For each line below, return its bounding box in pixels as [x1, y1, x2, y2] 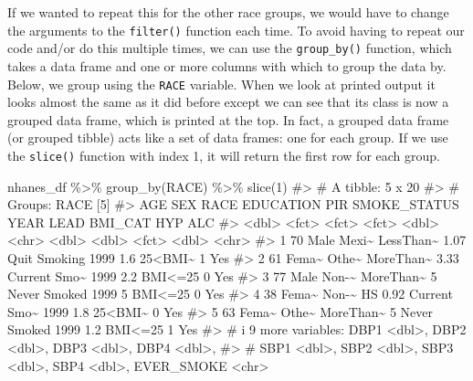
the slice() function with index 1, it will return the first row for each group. [7, 145, 440, 164]
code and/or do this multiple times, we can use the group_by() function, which [7, 38, 452, 58]
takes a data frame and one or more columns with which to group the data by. [7, 56, 447, 75]
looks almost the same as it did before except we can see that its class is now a [7, 92, 449, 111]
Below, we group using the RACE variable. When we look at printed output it [7, 74, 436, 93]
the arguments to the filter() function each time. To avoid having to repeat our [7, 20, 465, 39]
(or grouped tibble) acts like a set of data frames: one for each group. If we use [7, 128, 448, 147]
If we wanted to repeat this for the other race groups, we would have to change [7, 3, 449, 21]
